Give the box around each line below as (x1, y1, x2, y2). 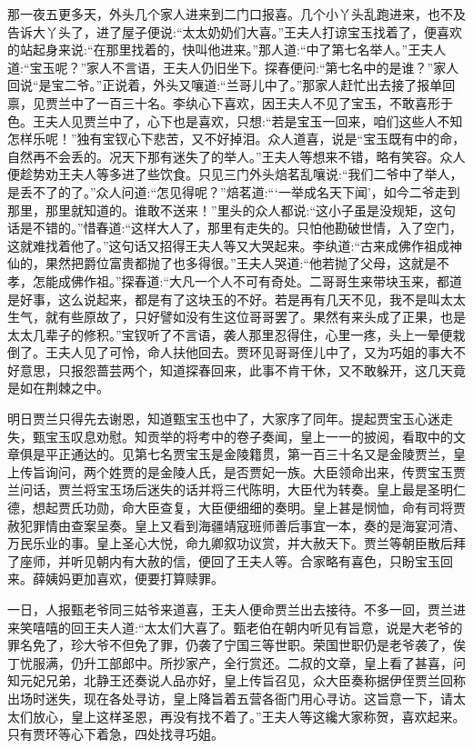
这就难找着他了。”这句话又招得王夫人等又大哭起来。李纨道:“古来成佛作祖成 (7, 235, 450, 255)
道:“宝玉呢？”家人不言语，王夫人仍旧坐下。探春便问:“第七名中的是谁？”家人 (7, 57, 459, 76)
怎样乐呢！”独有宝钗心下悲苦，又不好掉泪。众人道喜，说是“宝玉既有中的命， (7, 129, 466, 148)
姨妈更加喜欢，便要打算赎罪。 (45, 569, 224, 588)
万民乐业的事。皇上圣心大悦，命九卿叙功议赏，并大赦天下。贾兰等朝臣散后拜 (7, 534, 466, 553)
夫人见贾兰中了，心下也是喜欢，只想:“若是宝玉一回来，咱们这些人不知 (45, 111, 463, 130)
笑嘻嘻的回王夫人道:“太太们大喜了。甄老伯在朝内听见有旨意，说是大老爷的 (19, 617, 463, 636)
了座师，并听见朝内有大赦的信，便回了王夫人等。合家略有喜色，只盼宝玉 (7, 551, 440, 570)
